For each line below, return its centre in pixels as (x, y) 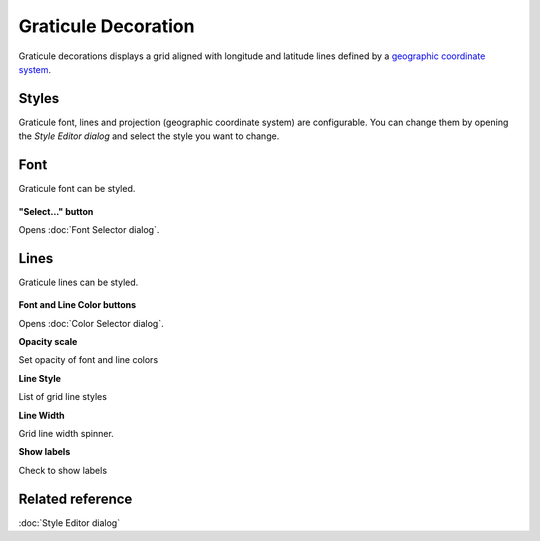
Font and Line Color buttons (77, 305)
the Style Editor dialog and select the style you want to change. (149, 136)
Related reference (75, 498)
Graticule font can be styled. (77, 189)
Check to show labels (63, 470)
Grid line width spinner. (66, 433)
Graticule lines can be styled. (78, 282)
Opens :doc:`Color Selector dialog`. (91, 323)
